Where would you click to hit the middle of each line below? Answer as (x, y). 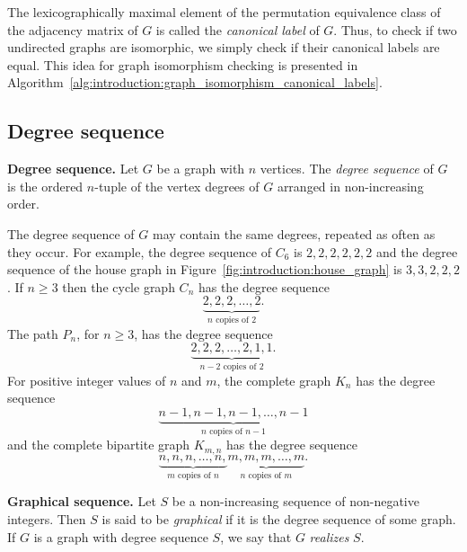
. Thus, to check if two (395, 29)
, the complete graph (274, 380)
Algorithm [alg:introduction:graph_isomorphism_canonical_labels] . (195, 82)
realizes (329, 536)
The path (33, 333)
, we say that (256, 536)
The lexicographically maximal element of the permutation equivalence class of (224, 12)
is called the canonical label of (238, 29)
